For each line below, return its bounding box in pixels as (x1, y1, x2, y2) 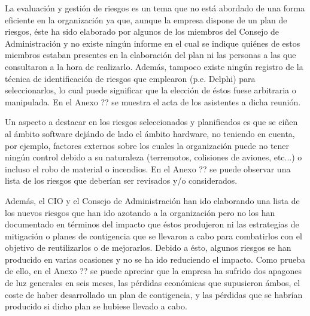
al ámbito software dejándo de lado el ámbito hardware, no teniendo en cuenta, (5, 127, 295, 139)
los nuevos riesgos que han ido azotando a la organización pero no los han (5, 206, 275, 218)
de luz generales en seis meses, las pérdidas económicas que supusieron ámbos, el (5, 276, 300, 289)
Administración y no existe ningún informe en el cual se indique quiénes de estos (5, 37, 300, 49)
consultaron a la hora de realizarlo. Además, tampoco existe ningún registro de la (5, 60, 303, 72)
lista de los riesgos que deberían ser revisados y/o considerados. (5, 174, 238, 187)
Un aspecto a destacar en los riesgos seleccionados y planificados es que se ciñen (5, 116, 298, 128)
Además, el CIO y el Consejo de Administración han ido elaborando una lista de (5, 194, 300, 206)
